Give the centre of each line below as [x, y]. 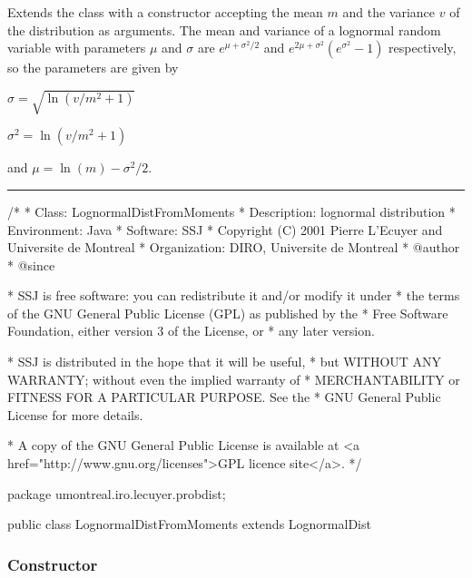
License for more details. [75, 414]
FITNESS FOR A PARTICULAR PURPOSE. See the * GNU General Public [224, 397]
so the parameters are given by [93, 68]
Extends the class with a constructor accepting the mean [165, 12]
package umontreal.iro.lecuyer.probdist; [117, 493]
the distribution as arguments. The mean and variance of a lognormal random [224, 29]
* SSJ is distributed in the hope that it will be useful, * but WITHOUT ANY [225, 362]
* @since [31, 265]
